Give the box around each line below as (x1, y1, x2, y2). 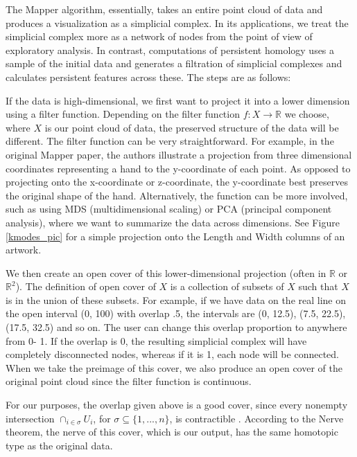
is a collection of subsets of (170, 279, 284, 294)
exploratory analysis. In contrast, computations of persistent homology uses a (6, 42, 335, 57)
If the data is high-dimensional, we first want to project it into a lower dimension (6, 93, 350, 107)
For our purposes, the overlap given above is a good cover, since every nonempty (6, 397, 348, 412)
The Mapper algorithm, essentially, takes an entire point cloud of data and (6, 2, 323, 16)
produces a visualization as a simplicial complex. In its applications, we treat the (6, 15, 349, 30)
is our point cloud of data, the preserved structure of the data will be (44, 120, 339, 134)
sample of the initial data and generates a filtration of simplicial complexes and (6, 56, 342, 71)
